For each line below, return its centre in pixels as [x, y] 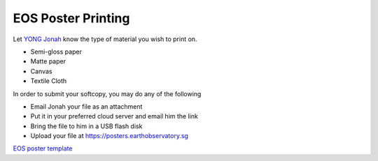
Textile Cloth [49, 81]
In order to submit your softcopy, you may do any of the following [107, 93]
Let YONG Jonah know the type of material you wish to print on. [105, 39]
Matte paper [48, 61]
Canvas [41, 71]
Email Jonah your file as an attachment [86, 106]
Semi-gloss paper [56, 52]
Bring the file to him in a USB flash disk [86, 126]
